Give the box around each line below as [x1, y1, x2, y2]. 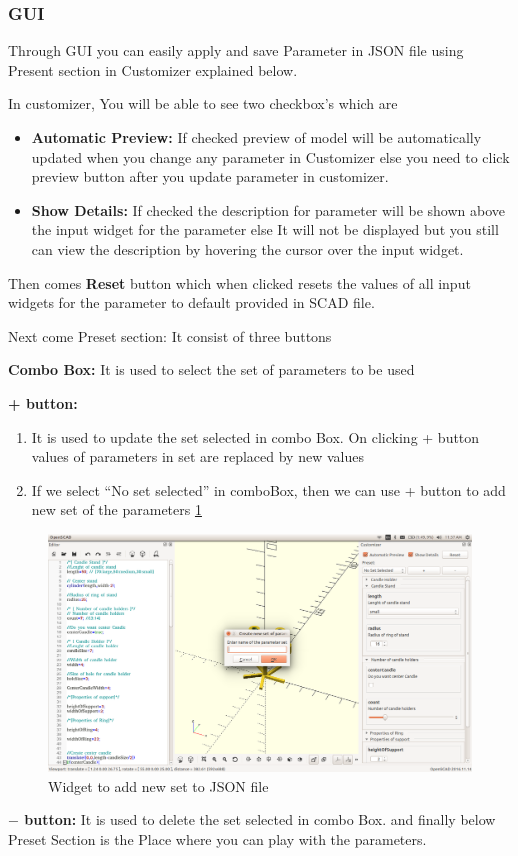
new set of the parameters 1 [31, 499, 202, 520]
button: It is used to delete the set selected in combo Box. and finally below [24, 809, 496, 830]
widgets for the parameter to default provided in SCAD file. [8, 292, 375, 313]
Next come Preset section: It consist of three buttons [8, 325, 332, 346]
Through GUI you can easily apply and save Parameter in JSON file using [8, 40, 464, 61]
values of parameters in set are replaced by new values [31, 446, 364, 467]
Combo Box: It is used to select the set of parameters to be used [8, 359, 415, 380]
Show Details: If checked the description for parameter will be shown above [31, 199, 505, 220]
